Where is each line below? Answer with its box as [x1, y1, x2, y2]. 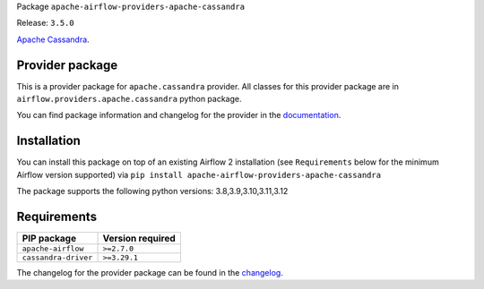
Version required [102, 233, 177, 245]
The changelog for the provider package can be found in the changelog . [16, 268, 284, 278]
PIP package [22, 233, 76, 245]
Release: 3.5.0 [16, 18, 75, 29]
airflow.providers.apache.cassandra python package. [16, 94, 242, 105]
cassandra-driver [22, 253, 93, 263]
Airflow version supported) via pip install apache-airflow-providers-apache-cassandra [16, 169, 381, 180]
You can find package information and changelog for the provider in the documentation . [16, 110, 341, 121]
